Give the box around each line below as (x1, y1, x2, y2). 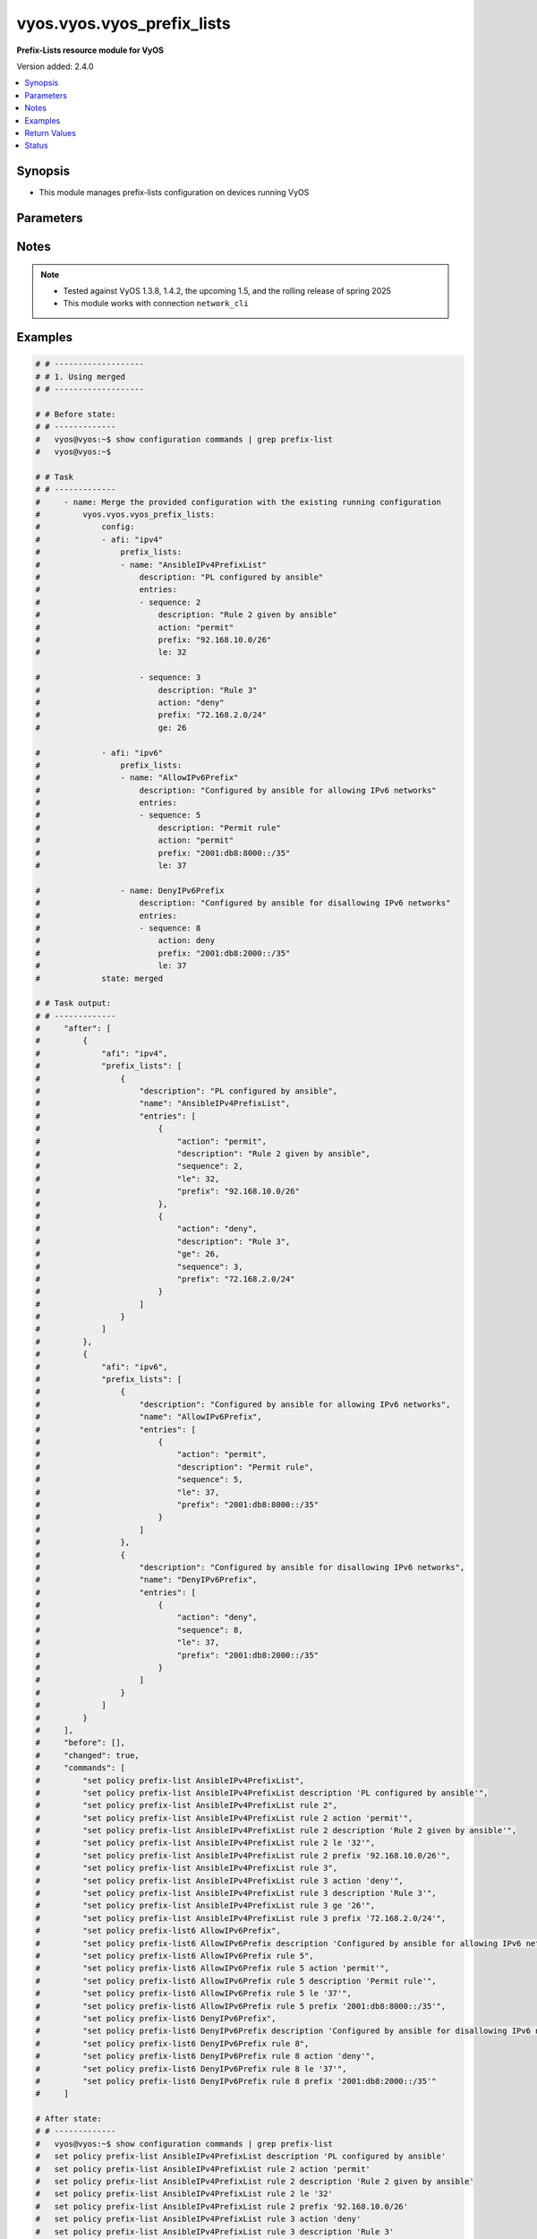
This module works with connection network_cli (63, 298, 250, 309)
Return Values (24, 127, 76, 138)
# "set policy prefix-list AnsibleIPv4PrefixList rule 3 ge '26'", (35, 1900, 376, 1911)
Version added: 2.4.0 (16, 61, 94, 72)
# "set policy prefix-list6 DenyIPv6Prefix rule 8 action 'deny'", (35, 2051, 376, 2062)
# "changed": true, (35, 1750, 141, 1760)
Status (24, 140, 48, 151)
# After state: (35, 2114, 102, 2124)
